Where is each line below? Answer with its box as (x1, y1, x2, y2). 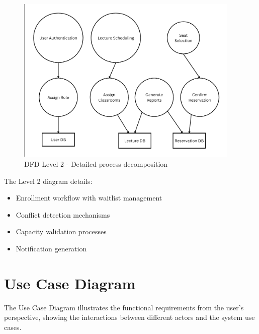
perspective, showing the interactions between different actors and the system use (4, 312, 255, 322)
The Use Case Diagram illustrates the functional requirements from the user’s (4, 302, 244, 312)
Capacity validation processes (16, 226, 107, 237)
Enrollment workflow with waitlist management (16, 192, 162, 203)
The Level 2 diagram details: (4, 175, 93, 186)
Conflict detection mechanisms (16, 209, 110, 220)
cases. (4, 321, 22, 332)
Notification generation (16, 243, 87, 253)
